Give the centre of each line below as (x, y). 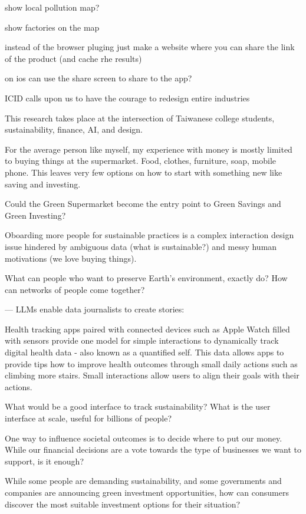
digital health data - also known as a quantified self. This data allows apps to (144, 352)
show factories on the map (52, 27)
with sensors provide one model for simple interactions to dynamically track (142, 340)
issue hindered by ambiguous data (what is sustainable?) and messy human (141, 246)
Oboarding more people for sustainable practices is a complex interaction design (149, 235)
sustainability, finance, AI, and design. (74, 129)
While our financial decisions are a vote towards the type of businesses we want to (153, 449)
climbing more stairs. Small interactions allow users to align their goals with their (152, 375)
